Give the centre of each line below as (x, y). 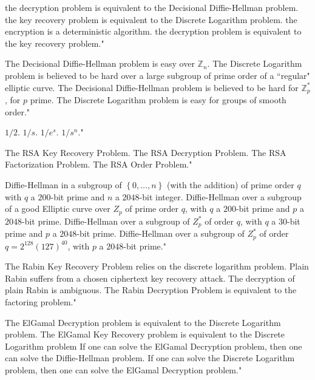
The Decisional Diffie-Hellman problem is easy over (100, 63)
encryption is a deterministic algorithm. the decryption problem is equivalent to (153, 31)
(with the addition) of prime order (230, 184)
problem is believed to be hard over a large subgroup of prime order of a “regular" (157, 75)
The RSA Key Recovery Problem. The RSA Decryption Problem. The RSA (146, 152)
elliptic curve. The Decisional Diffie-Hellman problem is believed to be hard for (152, 87)
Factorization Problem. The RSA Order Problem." (99, 164)
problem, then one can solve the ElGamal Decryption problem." (124, 369)
